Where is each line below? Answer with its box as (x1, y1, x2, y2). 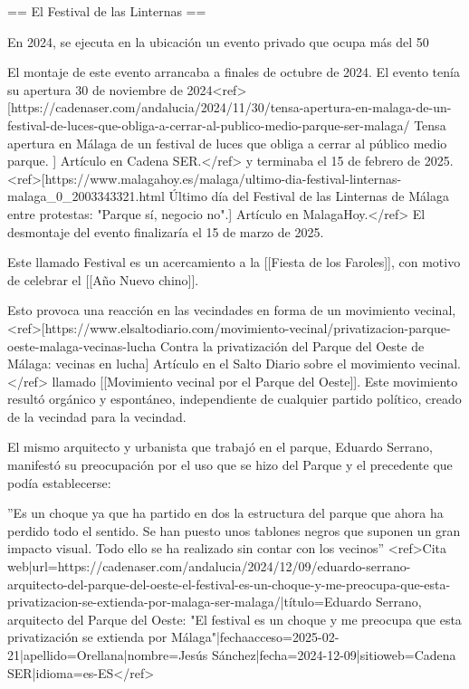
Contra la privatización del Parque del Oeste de (159, 336, 425, 355)
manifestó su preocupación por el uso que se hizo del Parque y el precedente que (7, 455, 453, 474)
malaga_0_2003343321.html (7, 187, 165, 206)
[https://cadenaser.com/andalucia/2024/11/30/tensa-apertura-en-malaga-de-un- (7, 98, 452, 117)
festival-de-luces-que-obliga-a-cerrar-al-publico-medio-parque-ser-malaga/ (7, 115, 410, 134)
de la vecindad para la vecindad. (7, 407, 187, 426)
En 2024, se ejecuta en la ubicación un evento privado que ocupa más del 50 (7, 32, 429, 51)
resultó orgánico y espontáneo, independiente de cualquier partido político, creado (7, 389, 462, 408)
